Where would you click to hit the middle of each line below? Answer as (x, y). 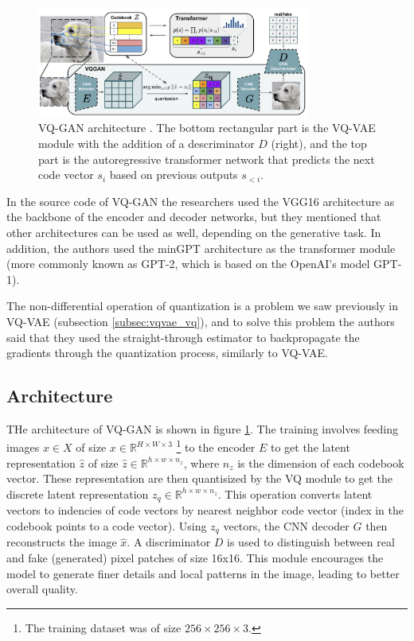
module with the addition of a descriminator (146, 143)
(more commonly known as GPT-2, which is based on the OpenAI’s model (188, 264)
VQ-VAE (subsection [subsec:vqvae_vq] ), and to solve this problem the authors (201, 321)
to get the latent (310, 447)
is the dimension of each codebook (321, 462)
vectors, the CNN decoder (286, 525)
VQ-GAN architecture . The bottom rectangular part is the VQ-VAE (207, 128)
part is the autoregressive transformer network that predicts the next (207, 159)
